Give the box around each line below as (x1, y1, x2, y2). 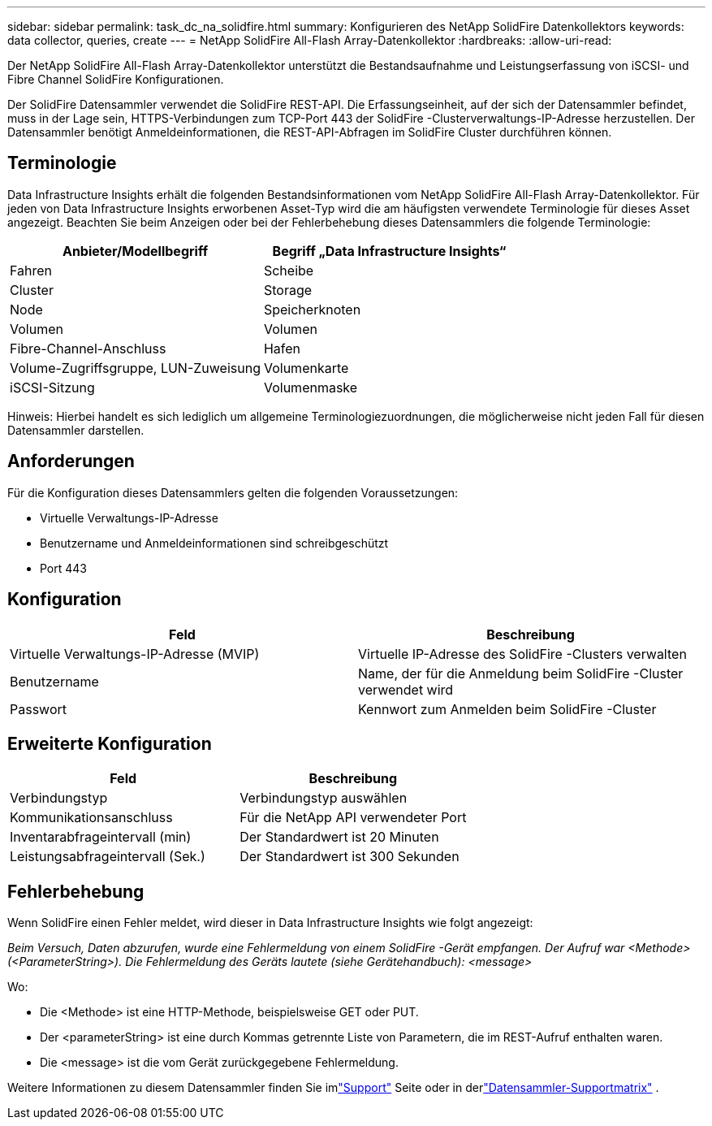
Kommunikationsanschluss (10, 809, 173, 826)
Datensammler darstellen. (7, 422, 145, 437)
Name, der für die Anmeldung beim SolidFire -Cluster (358, 665, 684, 682)
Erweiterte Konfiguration (7, 733, 212, 754)
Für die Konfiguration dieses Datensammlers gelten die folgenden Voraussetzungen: (7, 485, 459, 500)
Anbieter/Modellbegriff (62, 242, 208, 259)
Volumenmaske (263, 379, 358, 396)
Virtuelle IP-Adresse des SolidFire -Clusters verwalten (358, 645, 687, 662)
